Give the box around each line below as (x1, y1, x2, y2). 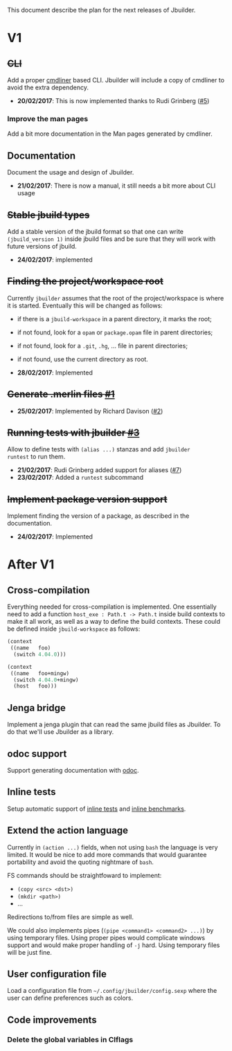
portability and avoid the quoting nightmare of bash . (7, 858, 154, 866)
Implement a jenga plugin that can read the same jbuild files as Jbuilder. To (7, 720, 221, 729)
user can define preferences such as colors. (7, 994, 134, 1003)
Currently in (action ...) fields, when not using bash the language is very (7, 843, 218, 851)
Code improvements (7, 1014, 97, 1025)
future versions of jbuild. (7, 242, 78, 250)
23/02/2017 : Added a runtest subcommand (17, 474, 144, 482)
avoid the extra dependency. (7, 83, 89, 91)
